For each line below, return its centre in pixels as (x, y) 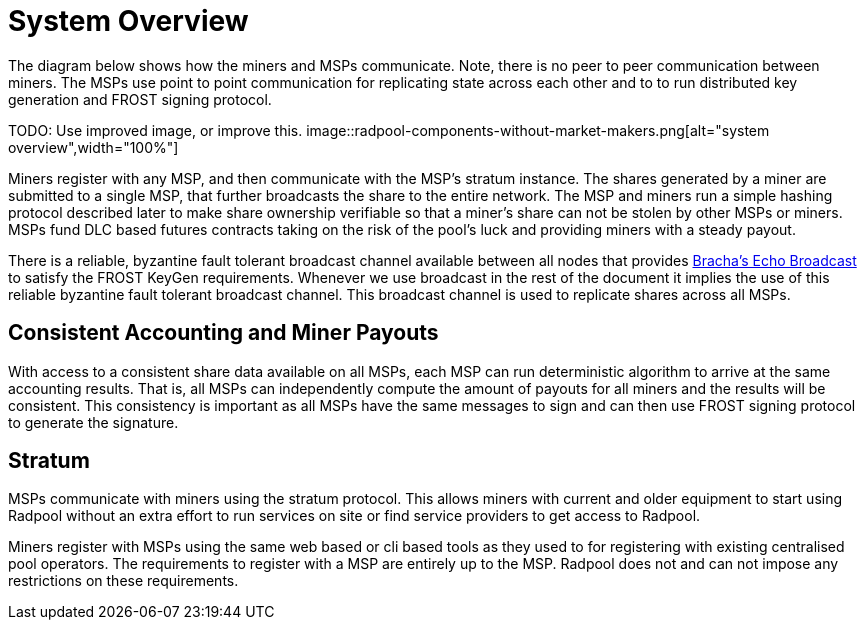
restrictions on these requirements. (123, 581)
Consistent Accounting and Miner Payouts (223, 333)
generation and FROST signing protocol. (140, 99)
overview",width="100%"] (93, 147)
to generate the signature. (93, 422)
